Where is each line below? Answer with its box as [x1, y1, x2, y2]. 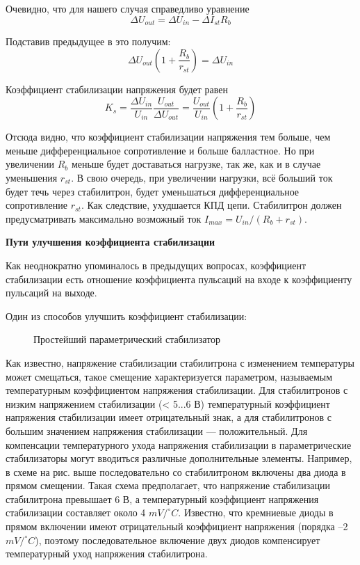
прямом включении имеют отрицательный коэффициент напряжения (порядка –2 [6, 519, 348, 534]
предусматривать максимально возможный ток [6, 211, 202, 225]
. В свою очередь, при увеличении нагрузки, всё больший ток [71, 170, 333, 185]
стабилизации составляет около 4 [6, 505, 146, 520]
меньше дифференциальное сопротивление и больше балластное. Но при [6, 143, 315, 157]
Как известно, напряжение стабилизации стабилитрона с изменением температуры [6, 355, 354, 369]
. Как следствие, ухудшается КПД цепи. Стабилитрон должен [81, 198, 342, 212]
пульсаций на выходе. [6, 285, 97, 300]
